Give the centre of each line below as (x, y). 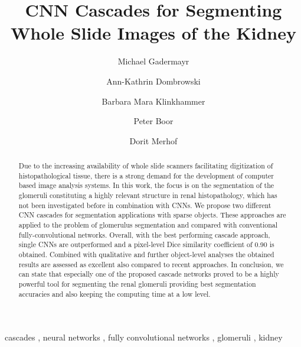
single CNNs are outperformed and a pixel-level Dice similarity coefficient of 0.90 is (146, 244)
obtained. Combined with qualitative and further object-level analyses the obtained (146, 254)
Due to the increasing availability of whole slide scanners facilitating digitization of (146, 166)
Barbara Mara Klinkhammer (153, 101)
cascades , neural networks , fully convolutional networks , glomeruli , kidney (144, 337)
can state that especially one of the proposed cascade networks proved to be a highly (149, 274)
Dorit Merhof (153, 140)
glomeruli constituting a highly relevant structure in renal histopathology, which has (148, 195)
